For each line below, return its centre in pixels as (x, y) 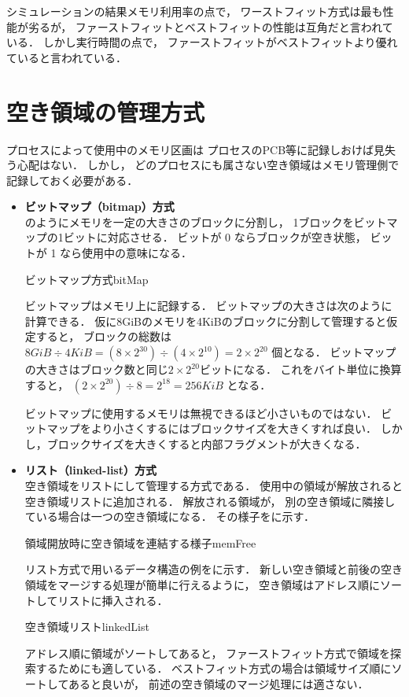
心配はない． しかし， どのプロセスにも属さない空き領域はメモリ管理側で (208, 165)
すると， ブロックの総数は (103, 336)
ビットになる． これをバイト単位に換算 (300, 369)
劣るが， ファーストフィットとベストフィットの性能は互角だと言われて (210, 26)
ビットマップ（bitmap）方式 (99, 207)
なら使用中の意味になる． (126, 253)
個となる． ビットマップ (334, 352)
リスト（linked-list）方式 (90, 470)
